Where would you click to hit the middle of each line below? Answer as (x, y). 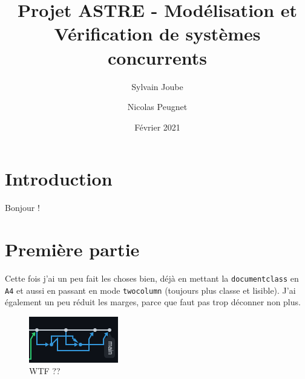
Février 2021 (157, 127)
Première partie (72, 249)
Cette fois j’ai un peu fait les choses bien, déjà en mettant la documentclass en (152, 278)
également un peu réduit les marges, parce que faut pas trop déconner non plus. (153, 302)
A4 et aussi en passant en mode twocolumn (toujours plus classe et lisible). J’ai (150, 290)
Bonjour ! (22, 208)
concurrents (157, 57)
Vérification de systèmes (157, 34)
